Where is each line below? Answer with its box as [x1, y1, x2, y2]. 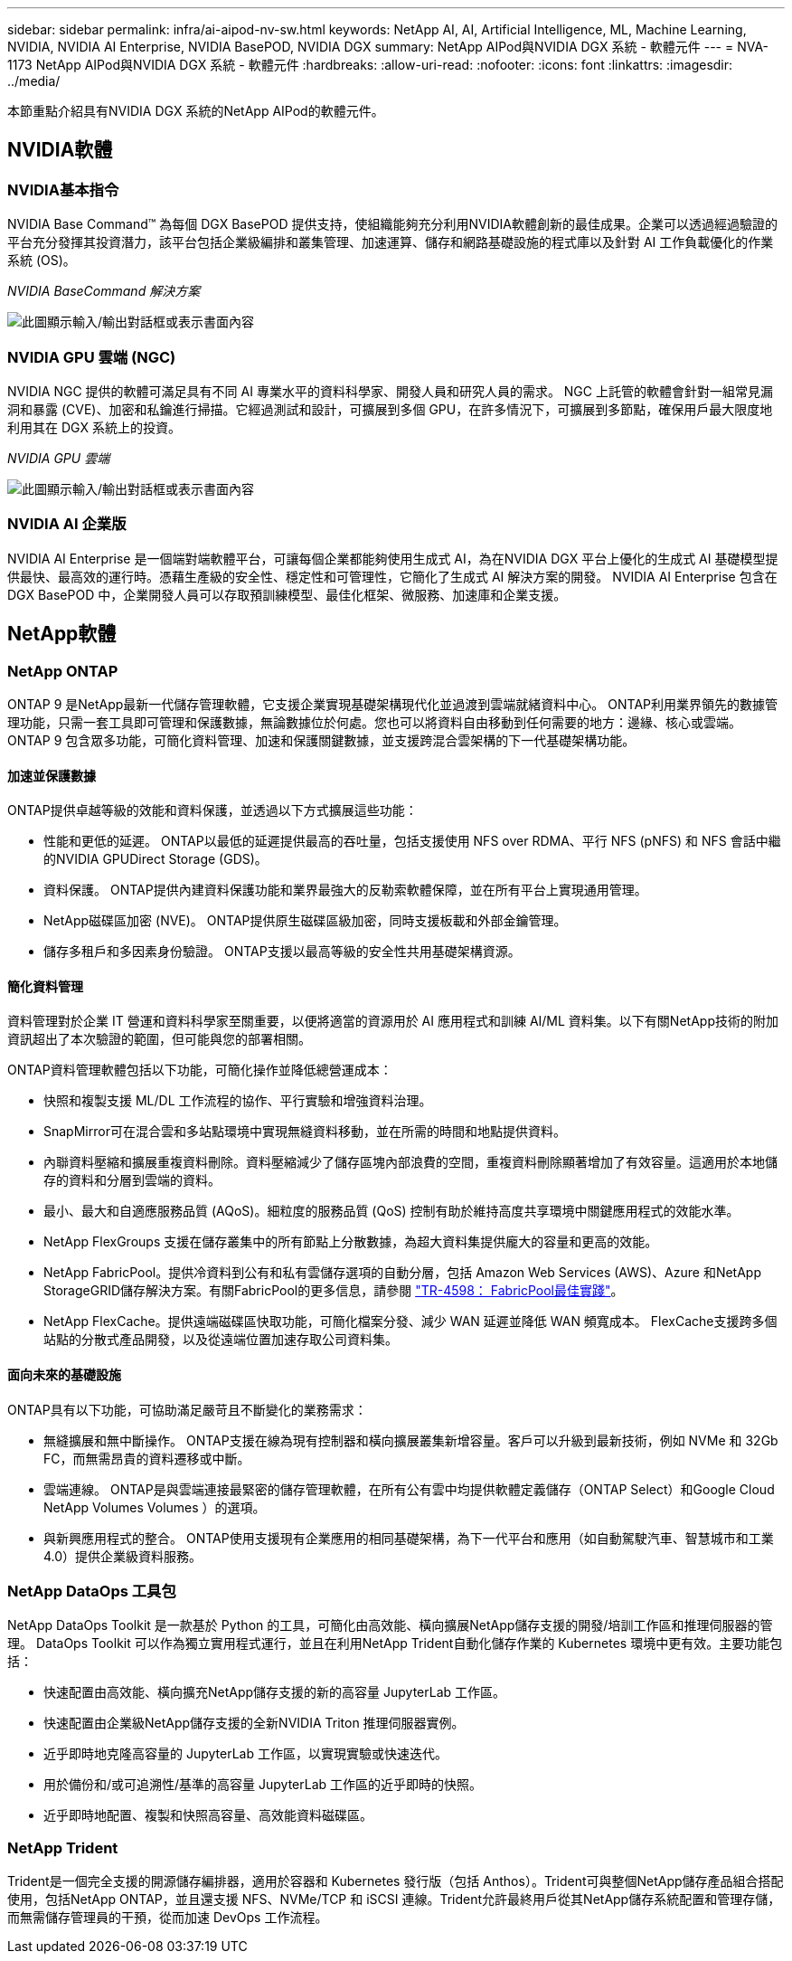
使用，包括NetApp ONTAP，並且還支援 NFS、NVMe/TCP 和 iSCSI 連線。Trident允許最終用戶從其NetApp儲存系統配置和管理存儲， [7, 1891, 781, 1908]
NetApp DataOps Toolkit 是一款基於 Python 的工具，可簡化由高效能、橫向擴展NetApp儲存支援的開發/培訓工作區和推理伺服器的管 [7, 1617, 773, 1634]
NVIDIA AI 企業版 [7, 515, 127, 534]
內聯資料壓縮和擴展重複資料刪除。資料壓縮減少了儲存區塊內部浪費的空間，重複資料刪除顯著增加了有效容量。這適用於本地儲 [43, 1154, 778, 1170]
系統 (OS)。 [7, 252, 76, 269]
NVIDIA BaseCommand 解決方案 [7, 283, 201, 299]
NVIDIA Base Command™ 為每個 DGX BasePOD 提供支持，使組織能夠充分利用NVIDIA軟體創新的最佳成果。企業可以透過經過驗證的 [7, 216, 778, 232]
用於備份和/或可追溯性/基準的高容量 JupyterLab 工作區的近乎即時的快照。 [43, 1776, 483, 1793]
